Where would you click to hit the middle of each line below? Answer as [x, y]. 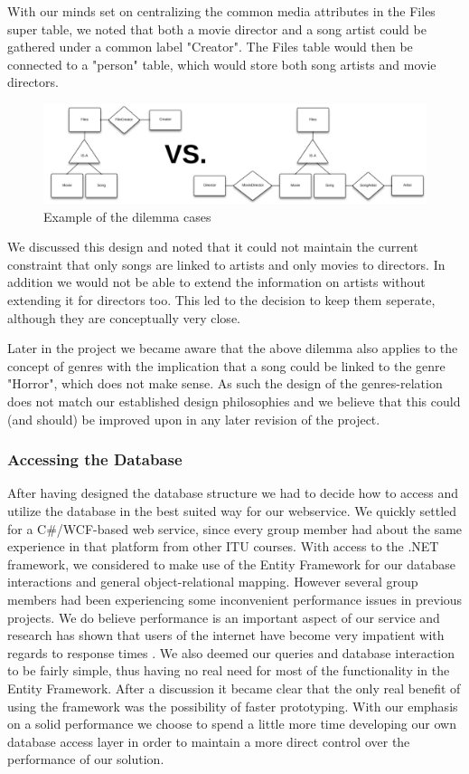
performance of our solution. [86, 759]
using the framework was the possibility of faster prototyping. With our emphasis [233, 706]
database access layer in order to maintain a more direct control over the [209, 741]
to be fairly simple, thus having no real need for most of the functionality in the [229, 670]
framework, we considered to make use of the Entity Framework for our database [231, 564]
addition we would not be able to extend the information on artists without [216, 282]
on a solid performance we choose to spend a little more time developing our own [232, 724]
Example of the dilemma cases [127, 216]
